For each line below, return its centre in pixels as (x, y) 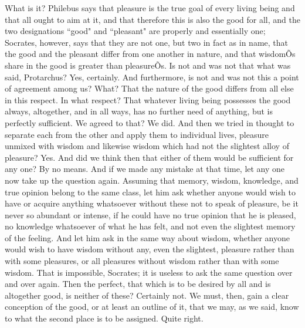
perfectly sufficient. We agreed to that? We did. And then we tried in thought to (150, 122)
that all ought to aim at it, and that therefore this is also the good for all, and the (152, 19)
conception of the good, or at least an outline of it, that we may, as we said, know (152, 307)
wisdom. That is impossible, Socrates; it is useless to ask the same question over (149, 272)
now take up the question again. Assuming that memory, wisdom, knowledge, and (152, 180)
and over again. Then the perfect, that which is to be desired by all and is (138, 284)
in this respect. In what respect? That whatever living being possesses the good (148, 99)
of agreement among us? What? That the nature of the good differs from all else (149, 88)
